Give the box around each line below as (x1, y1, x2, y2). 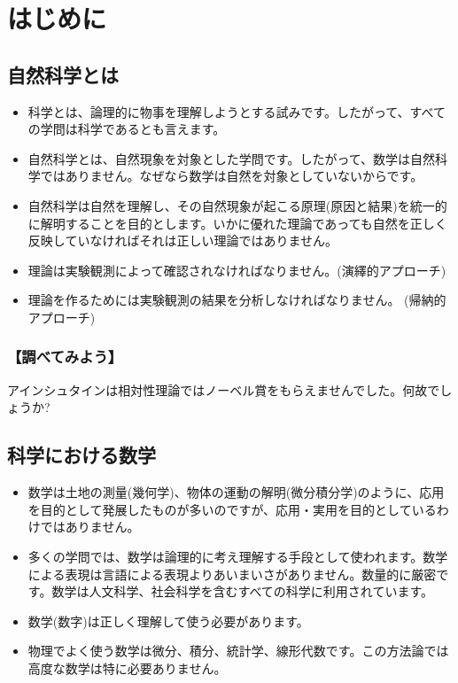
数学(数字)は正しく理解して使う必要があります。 (27, 611, 309, 630)
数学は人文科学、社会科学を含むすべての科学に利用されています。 (51, 582, 434, 601)
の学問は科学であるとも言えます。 (27, 120, 226, 138)
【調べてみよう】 (7, 345, 123, 368)
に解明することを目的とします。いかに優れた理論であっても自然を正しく (27, 213, 447, 232)
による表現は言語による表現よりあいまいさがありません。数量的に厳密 (27, 564, 437, 583)
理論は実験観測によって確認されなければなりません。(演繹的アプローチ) (27, 260, 446, 279)
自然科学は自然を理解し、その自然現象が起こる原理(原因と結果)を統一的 (27, 196, 447, 214)
